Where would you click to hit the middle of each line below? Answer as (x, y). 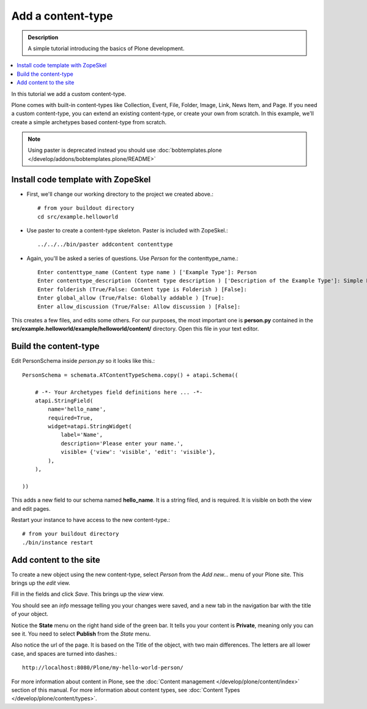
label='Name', (82, 435)
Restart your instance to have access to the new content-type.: (91, 519)
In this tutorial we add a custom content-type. (69, 94)
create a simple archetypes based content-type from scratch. (89, 122)
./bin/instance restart (58, 542)
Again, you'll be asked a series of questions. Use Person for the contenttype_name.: (132, 258)
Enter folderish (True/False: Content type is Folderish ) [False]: (142, 289)
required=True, (71, 418)
